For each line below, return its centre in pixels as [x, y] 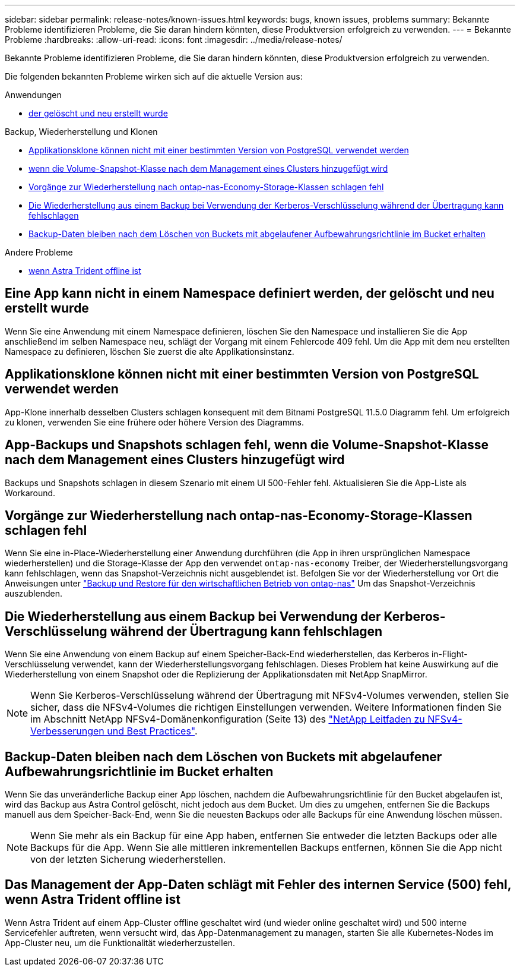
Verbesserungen [67, 731]
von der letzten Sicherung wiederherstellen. [128, 860]
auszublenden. [34, 594]
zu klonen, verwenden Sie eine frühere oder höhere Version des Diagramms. [154, 422]
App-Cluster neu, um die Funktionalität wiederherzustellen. [120, 942]
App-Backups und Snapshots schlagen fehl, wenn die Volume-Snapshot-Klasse [247, 445]
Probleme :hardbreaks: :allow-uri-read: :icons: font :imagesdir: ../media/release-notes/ [174, 40]
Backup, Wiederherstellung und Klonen [81, 132]
